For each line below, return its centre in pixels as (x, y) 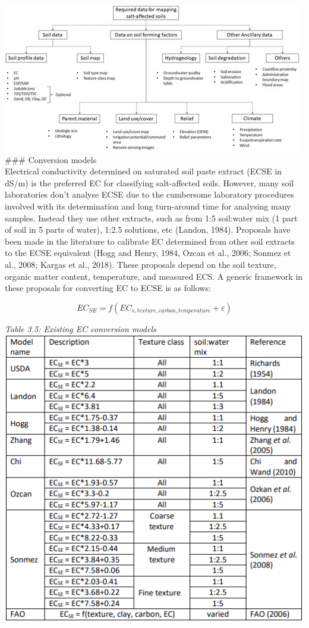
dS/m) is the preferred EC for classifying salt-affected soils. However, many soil (149, 182)
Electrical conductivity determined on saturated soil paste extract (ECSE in (144, 171)
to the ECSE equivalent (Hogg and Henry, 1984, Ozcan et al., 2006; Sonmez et (148, 253)
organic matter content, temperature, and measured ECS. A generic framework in (154, 276)
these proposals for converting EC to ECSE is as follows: (108, 288)
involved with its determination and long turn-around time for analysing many (148, 206)
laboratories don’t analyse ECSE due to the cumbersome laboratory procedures (149, 194)
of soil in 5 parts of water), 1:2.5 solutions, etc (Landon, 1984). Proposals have (148, 229)
